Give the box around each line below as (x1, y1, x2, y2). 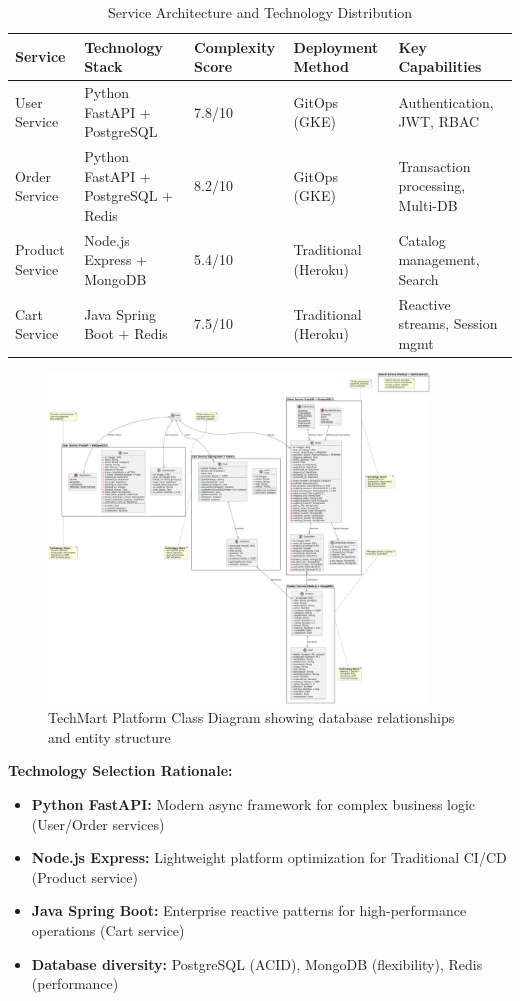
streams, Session (398, 313, 498, 334)
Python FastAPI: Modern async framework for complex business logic (31, 794, 476, 815)
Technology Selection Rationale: (8, 760, 233, 781)
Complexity (194, 36, 276, 57)
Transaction (398, 155, 471, 176)
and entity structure (48, 726, 171, 747)
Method (293, 56, 349, 77)
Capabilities (398, 56, 482, 77)
